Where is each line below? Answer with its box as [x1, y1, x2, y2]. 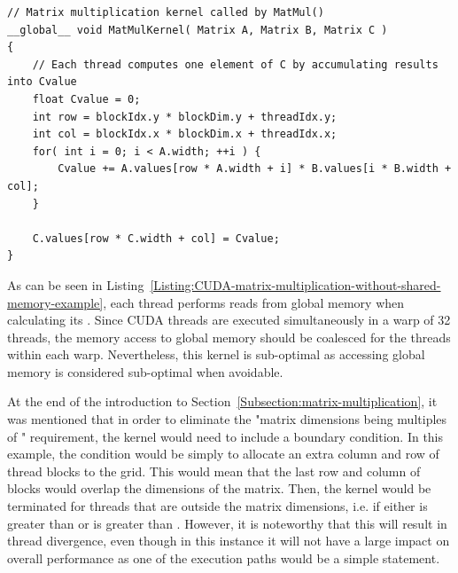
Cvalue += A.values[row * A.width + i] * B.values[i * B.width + [58, 162, 452, 176]
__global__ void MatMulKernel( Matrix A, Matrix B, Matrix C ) [7, 23, 388, 36]
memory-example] [7, 293, 104, 311]
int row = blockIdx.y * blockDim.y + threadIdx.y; [32, 110, 338, 123]
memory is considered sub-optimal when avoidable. [7, 362, 283, 381]
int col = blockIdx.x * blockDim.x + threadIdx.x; [32, 128, 338, 141]
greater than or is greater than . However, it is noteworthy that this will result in [7, 514, 447, 532]
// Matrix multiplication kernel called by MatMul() [7, 6, 324, 19]
